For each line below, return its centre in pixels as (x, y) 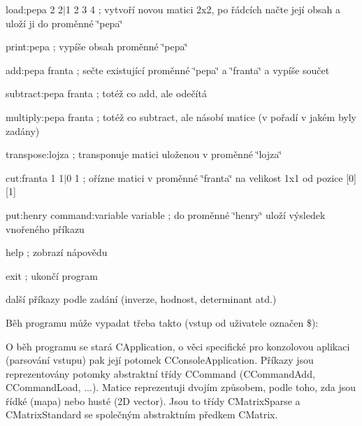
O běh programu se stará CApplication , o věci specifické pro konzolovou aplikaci (178, 346)
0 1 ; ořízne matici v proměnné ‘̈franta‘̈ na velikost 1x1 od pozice (205, 177)
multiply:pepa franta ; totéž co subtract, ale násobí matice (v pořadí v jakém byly (181, 116)
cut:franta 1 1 (35, 177)
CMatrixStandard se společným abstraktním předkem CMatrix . (142, 414)
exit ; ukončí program (52, 275)
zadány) (23, 130)
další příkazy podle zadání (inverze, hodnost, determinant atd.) (141, 299)
